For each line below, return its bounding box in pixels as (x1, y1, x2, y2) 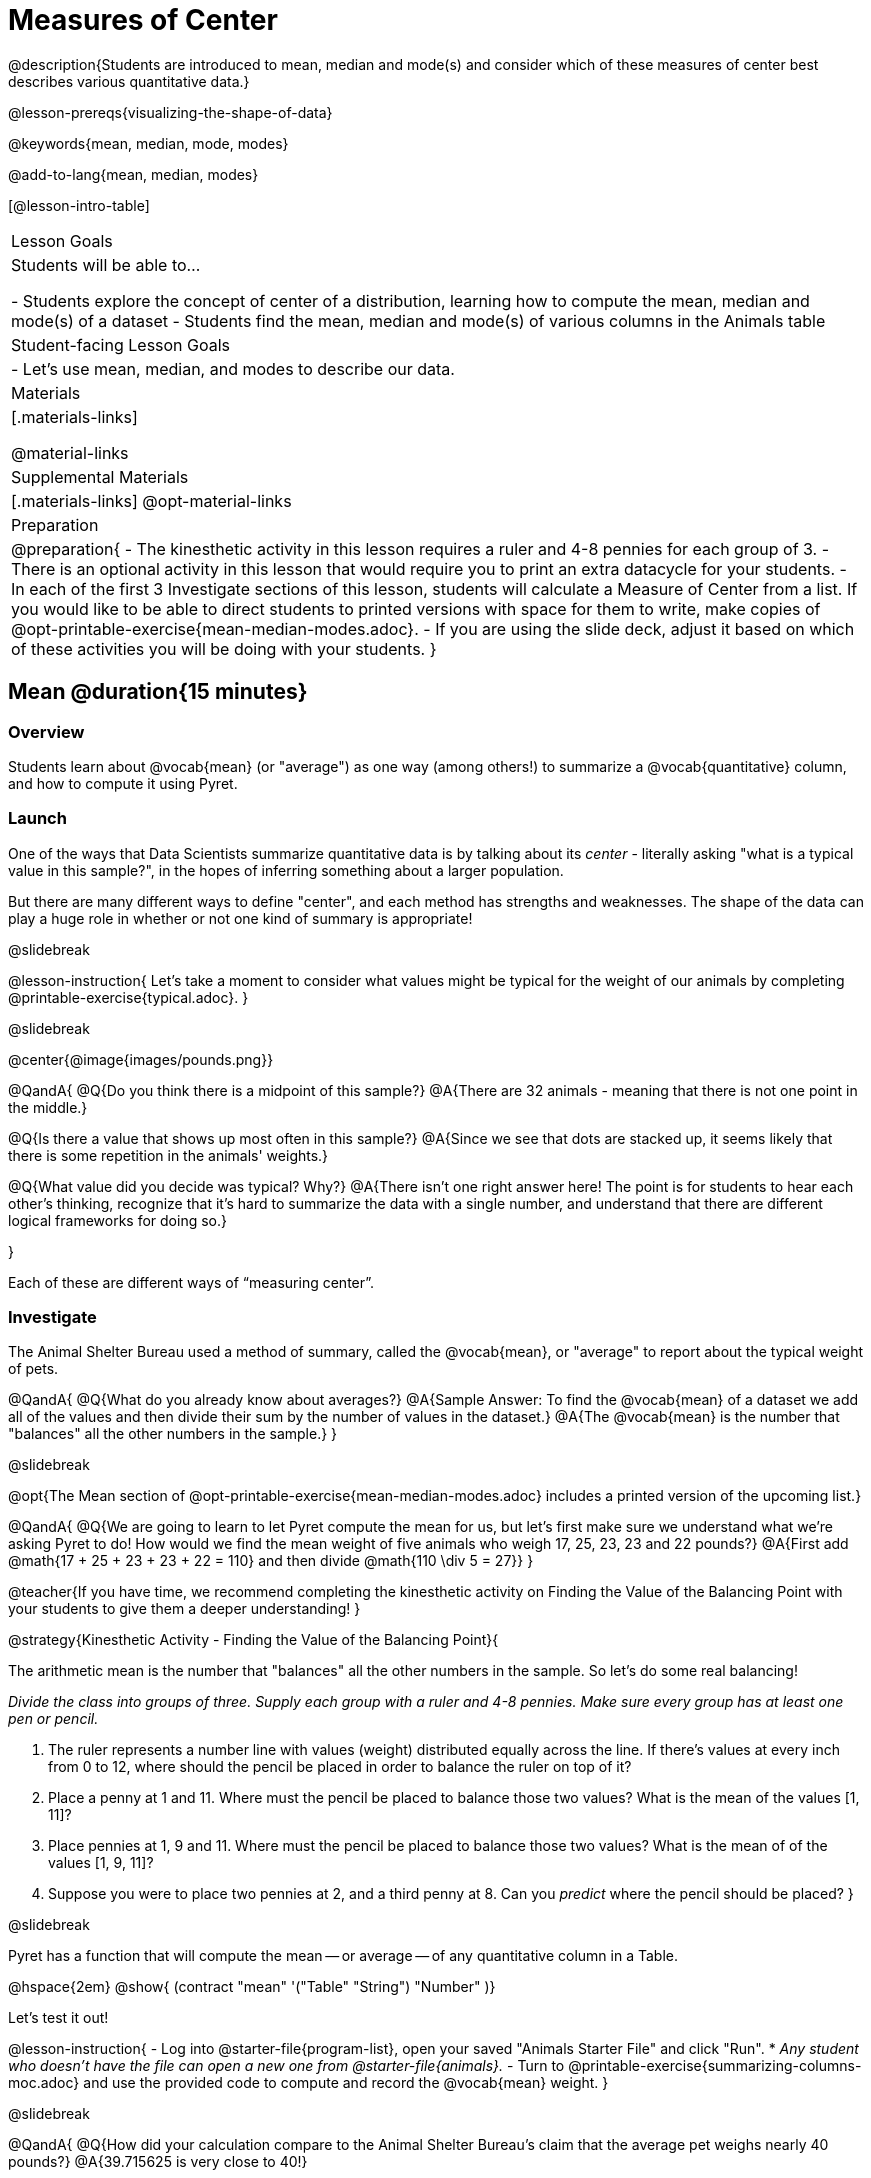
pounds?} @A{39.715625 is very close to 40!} (8, 2153, 308, 2171)
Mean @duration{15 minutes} (8, 679, 308, 705)
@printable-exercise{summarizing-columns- (568, 2057, 862, 2075)
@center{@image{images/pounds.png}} (8, 1050, 274, 1068)
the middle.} (8, 1098, 88, 1116)
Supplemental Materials (11, 466, 189, 487)
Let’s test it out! (8, 2009, 109, 2027)
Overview (8, 721, 85, 742)
